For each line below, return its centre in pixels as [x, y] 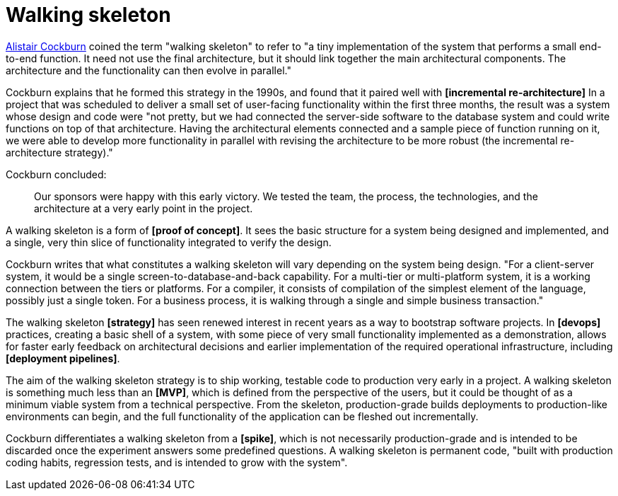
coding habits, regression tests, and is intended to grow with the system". [177, 462]
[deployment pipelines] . [63, 358]
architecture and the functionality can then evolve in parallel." [148, 70]
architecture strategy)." [59, 152]
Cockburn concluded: [56, 174]
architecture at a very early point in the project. [144, 208]
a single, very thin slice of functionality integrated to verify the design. [169, 242]
